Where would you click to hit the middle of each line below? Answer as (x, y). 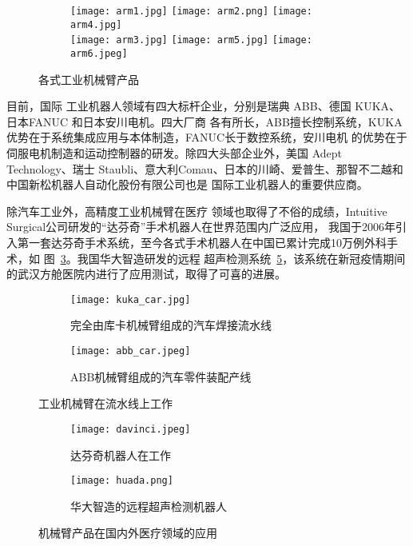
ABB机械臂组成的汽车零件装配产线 (161, 376)
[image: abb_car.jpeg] (131, 351)
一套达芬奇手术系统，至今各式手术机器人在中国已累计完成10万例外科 (207, 242)
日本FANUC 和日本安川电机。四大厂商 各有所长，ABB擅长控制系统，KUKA (205, 121)
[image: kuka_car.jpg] (131, 299)
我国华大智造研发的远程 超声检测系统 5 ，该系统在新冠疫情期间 (241, 258)
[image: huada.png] (122, 481)
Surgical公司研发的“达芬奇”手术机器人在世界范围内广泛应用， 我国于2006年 (201, 227)
